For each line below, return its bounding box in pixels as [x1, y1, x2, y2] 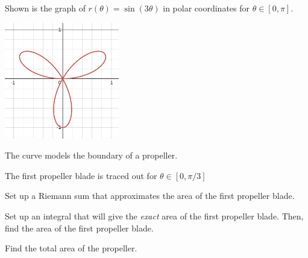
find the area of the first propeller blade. [5, 221, 154, 234]
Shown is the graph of [5, 2, 86, 14]
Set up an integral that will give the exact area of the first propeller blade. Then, [5, 209, 304, 222]
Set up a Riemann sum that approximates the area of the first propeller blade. [5, 189, 295, 202]
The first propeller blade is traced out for [5, 169, 157, 181]
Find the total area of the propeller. [5, 242, 137, 254]
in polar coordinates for [163, 2, 250, 14]
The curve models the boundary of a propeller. [5, 149, 178, 162]
